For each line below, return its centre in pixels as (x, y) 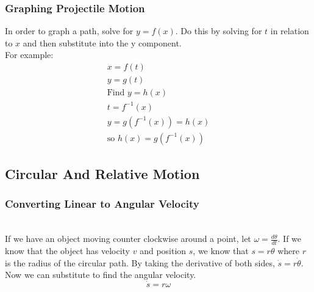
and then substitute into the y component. (102, 42)
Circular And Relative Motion (102, 174)
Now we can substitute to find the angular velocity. (101, 275)
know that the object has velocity (68, 251)
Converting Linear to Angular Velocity (102, 204)
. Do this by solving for (219, 31)
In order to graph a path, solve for (69, 31)
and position (163, 251)
